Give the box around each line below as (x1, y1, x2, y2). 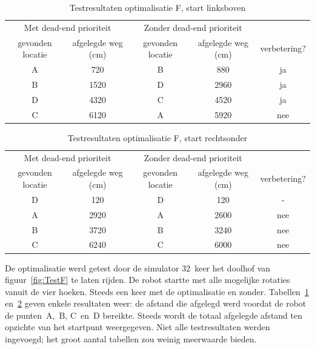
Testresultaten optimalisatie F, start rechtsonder (67, 131, 248, 144)
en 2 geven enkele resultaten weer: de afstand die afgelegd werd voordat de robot (5, 297, 307, 310)
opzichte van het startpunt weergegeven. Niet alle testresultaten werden (5, 321, 270, 333)
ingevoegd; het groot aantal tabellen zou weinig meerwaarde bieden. (5, 333, 257, 345)
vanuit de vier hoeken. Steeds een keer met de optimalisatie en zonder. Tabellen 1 (5, 285, 309, 297)
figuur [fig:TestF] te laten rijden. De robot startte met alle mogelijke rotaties (5, 273, 290, 286)
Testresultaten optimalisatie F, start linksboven (69, 1, 246, 13)
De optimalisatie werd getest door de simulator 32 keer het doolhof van (5, 261, 271, 274)
